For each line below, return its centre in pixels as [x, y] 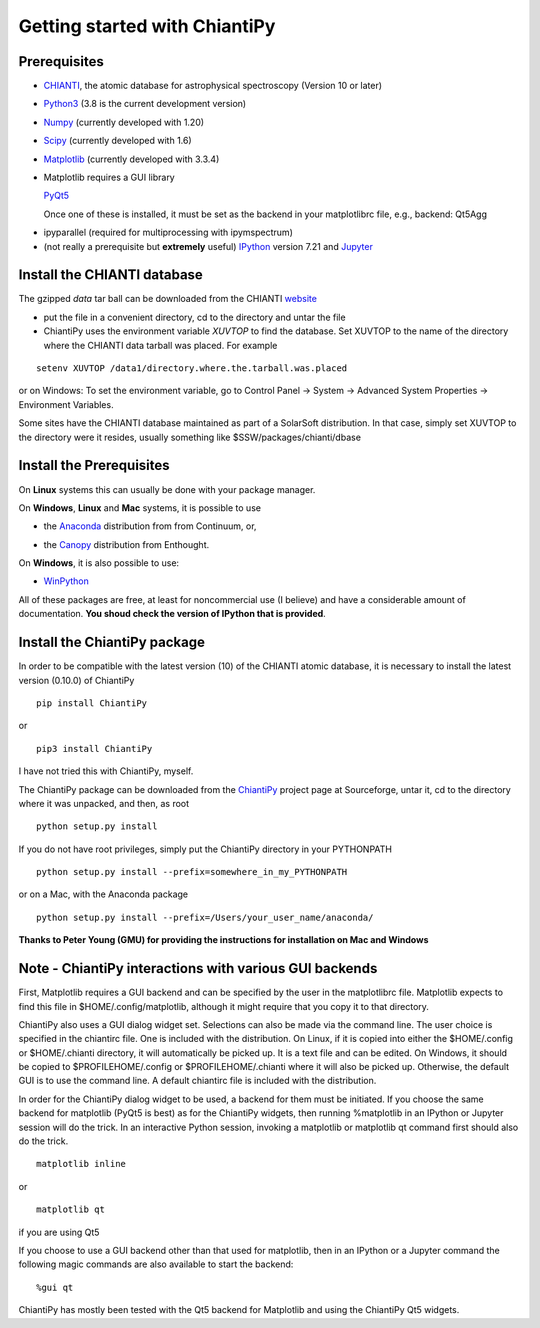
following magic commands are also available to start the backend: [156, 1264]
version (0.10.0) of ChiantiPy [76, 680]
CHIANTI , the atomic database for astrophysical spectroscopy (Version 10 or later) [213, 86]
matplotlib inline [81, 1164]
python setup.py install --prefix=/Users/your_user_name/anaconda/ [205, 917]
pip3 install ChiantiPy [94, 748]
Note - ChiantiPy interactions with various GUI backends [198, 968]
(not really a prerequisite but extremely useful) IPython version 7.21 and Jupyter [208, 246]
